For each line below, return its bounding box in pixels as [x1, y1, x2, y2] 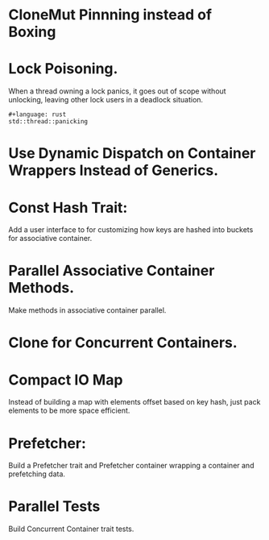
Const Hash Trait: [8, 198, 128, 217]
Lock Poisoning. [8, 60, 118, 78]
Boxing [8, 23, 56, 41]
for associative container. [8, 234, 93, 243]
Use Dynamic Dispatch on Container [8, 144, 256, 163]
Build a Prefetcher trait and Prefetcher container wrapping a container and [8, 461, 255, 471]
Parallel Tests [8, 497, 101, 516]
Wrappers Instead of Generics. [8, 161, 219, 180]
